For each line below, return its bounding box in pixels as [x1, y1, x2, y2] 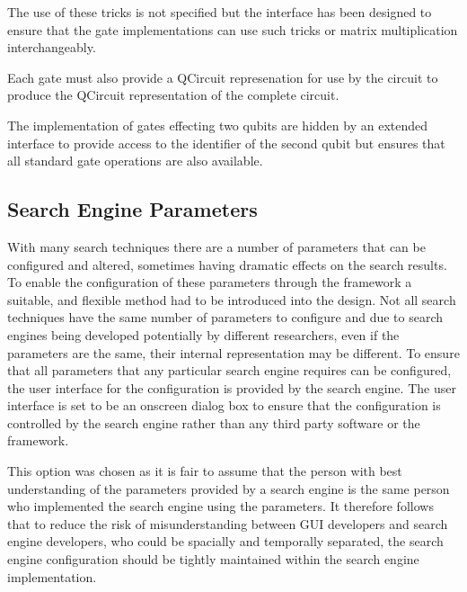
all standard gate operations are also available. [7, 151, 263, 170]
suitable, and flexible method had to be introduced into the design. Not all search [7, 290, 456, 309]
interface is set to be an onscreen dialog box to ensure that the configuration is [7, 396, 441, 415]
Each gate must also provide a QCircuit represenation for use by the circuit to [7, 67, 438, 86]
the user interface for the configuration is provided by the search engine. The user [7, 378, 456, 397]
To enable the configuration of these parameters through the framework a [7, 273, 412, 292]
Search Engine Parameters [7, 195, 258, 223]
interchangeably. [7, 38, 96, 57]
